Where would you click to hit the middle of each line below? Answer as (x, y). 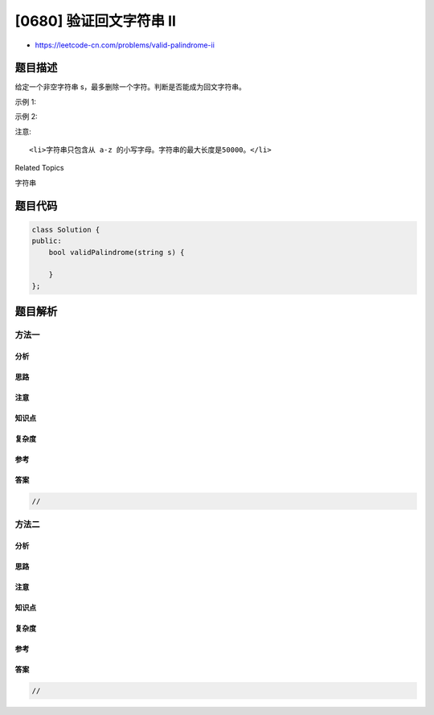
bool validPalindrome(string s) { (117, 252)
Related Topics (39, 168)
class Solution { (66, 230)
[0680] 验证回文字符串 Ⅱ (96, 21)
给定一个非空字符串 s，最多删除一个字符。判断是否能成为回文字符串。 (131, 87)
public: (47, 241)
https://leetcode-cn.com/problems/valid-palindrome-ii (125, 45)
